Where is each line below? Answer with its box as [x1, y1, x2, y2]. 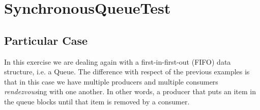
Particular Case [4, 32, 88, 48]
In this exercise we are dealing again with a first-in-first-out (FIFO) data [4, 56, 231, 67]
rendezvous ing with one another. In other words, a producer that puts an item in [4, 86, 256, 97]
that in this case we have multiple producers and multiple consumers [4, 76, 218, 87]
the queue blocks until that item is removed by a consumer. [4, 96, 190, 106]
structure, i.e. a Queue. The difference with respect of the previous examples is [4, 66, 250, 77]
